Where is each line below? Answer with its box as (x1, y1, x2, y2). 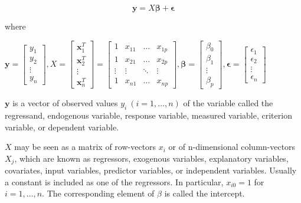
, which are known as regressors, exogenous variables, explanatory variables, (14, 152, 289, 164)
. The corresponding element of (42, 187, 155, 199)
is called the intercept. (164, 187, 245, 199)
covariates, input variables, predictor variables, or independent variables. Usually (5, 164, 297, 176)
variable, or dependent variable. (5, 120, 119, 133)
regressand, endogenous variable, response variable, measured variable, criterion (5, 109, 292, 121)
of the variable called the (183, 97, 273, 109)
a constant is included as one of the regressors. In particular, (5, 175, 224, 188)
